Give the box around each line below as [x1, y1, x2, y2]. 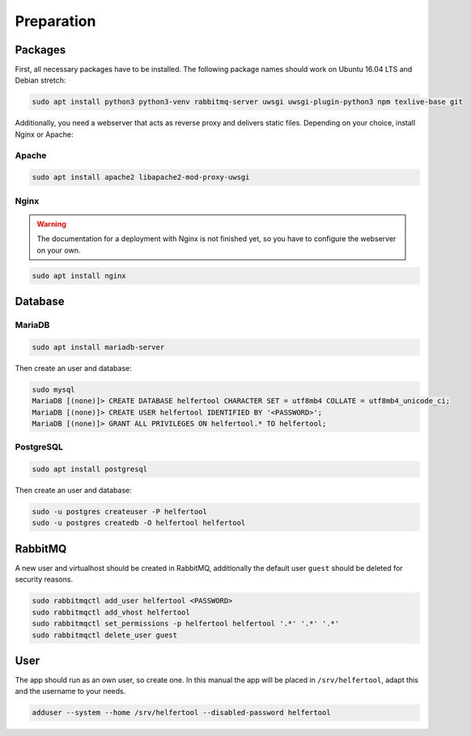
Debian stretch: [15, 75, 66, 85]
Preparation [15, 12, 96, 30]
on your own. [36, 245, 81, 255]
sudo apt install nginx [32, 271, 127, 280]
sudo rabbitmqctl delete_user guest [32, 630, 178, 640]
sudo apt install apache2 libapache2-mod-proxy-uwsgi [32, 172, 250, 182]
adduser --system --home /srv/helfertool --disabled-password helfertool [32, 708, 331, 717]
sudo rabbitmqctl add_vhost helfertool [32, 607, 190, 617]
